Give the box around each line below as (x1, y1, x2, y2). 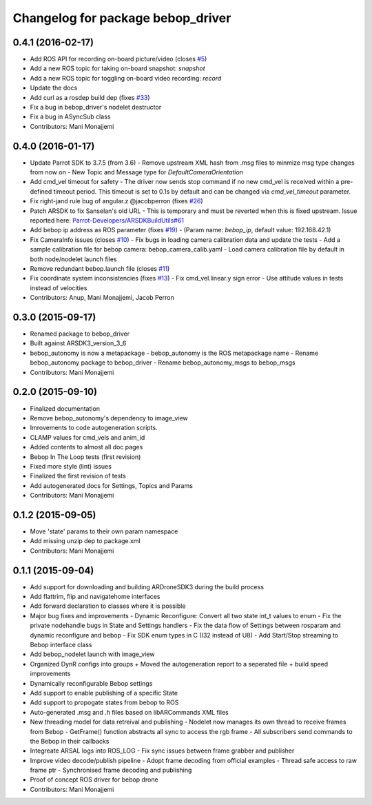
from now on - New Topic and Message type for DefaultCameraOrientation (30, 168, 244, 176)
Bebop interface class (30, 641, 92, 649)
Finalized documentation (30, 404, 100, 413)
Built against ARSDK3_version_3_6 (30, 339, 127, 347)
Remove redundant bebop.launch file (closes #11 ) (30, 265, 170, 272)
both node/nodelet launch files (30, 255, 117, 263)
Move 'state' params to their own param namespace (30, 527, 178, 536)
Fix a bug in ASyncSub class (30, 112, 111, 121)
